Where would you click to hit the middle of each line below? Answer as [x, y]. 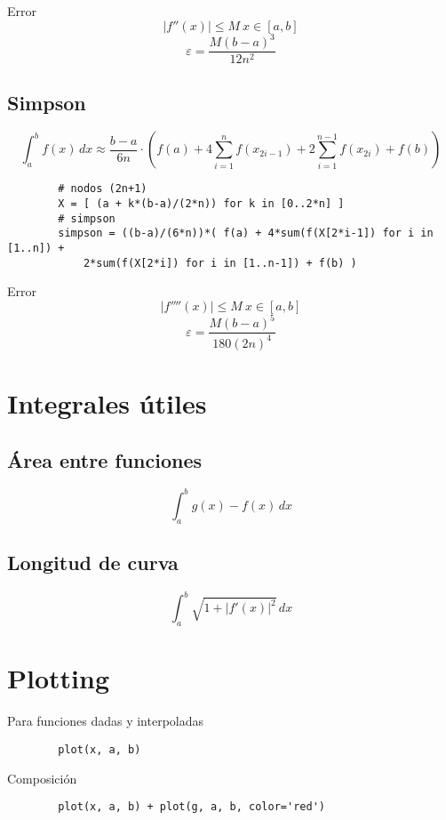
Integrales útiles [107, 402]
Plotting [58, 678]
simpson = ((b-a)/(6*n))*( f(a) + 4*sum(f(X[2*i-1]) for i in [246, 233]
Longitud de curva [93, 563]
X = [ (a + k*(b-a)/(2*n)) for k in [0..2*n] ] [201, 204]
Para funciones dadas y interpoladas [106, 721]
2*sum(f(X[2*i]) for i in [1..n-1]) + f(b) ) [220, 263]
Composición [42, 778]
